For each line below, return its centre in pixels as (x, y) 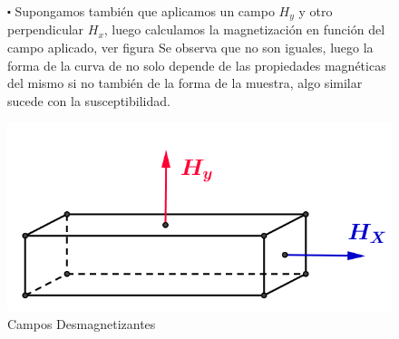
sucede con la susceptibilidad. (89, 100)
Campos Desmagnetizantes (82, 324)
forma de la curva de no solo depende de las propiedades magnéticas (197, 65)
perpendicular (46, 29)
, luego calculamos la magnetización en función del (244, 29)
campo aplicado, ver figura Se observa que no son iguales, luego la (190, 48)
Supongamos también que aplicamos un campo (145, 11)
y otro (316, 11)
